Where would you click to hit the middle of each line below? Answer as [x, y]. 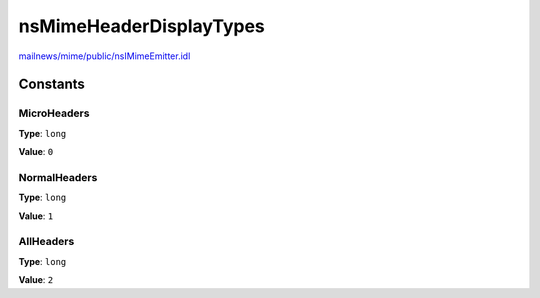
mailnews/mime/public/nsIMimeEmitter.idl [104, 56]
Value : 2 [36, 280]
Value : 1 [36, 216]
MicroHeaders [54, 113]
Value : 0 [36, 152]
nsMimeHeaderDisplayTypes [141, 26]
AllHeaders [46, 242]
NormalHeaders [58, 177]
